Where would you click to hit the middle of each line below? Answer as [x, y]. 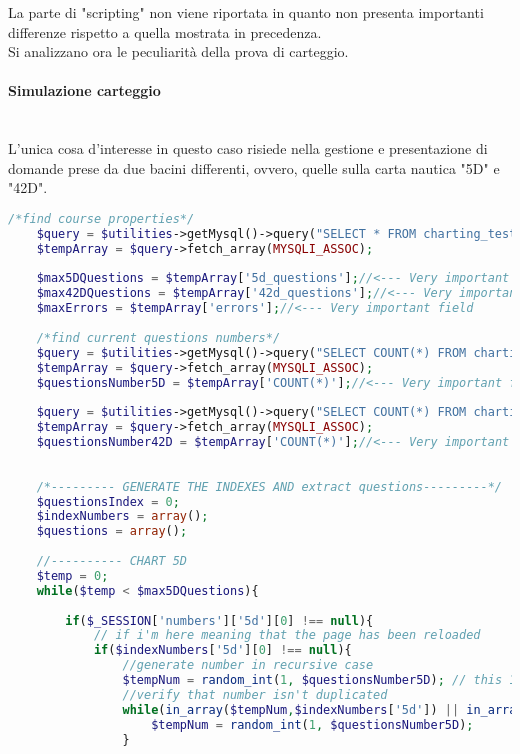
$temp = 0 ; [72, 575]
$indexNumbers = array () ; [122, 516]
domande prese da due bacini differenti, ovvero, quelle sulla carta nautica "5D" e [254, 167]
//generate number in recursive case [248, 665]
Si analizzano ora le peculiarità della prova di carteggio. [178, 51]
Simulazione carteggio [84, 90]
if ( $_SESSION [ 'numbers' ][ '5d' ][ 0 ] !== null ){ [219, 620]
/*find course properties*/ [101, 218]
